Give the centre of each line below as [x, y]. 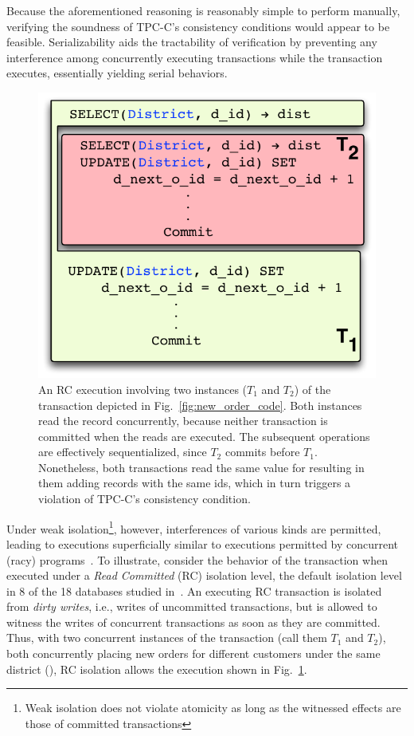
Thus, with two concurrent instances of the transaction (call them [167, 638]
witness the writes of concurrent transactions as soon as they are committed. [193, 622]
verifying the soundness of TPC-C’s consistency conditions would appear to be [198, 26]
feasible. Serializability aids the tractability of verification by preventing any [192, 42]
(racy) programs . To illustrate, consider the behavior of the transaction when [197, 559]
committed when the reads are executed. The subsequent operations [204, 436]
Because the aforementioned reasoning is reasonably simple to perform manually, [203, 10]
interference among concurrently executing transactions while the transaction [195, 57]
